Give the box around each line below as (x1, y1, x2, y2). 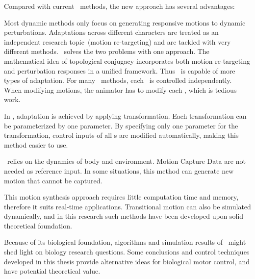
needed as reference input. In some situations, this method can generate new (4, 165, 234, 176)
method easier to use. (4, 139, 68, 150)
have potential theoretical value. (4, 266, 101, 276)
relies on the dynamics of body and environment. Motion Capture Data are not (7, 156, 246, 166)
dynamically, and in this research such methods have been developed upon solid (4, 211, 244, 221)
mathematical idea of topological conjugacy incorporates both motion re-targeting (4, 55, 250, 66)
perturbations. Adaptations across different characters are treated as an (4, 27, 219, 37)
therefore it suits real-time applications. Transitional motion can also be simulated (4, 201, 251, 211)
